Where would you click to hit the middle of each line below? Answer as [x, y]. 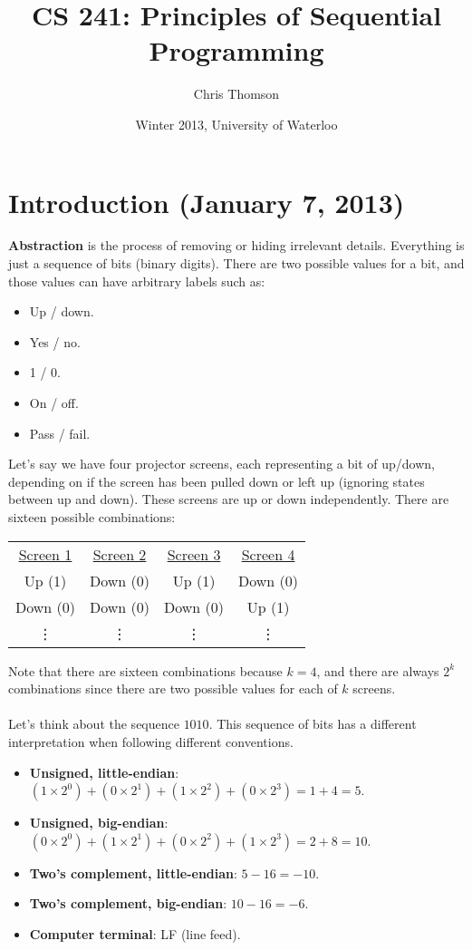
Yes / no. [55, 341]
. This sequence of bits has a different [313, 724]
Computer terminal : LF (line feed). [135, 933]
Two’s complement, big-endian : [128, 903]
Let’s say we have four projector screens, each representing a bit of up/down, [222, 464]
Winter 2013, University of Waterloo [236, 124]
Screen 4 [268, 554]
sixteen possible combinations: [92, 516]
